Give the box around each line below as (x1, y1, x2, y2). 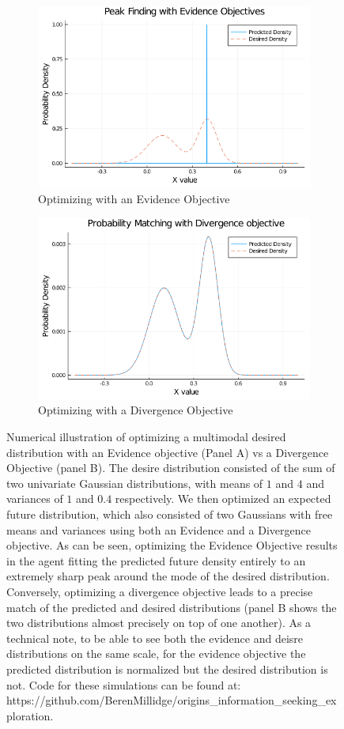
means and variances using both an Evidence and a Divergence (6, 521, 311, 538)
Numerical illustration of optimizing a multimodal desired (6, 429, 286, 445)
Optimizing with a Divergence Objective (38, 402, 233, 418)
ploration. (6, 707, 54, 723)
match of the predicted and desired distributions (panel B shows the (6, 599, 337, 615)
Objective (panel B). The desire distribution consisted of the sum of (6, 459, 335, 476)
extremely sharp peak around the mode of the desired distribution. (6, 568, 330, 584)
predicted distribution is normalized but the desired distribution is (6, 660, 328, 677)
